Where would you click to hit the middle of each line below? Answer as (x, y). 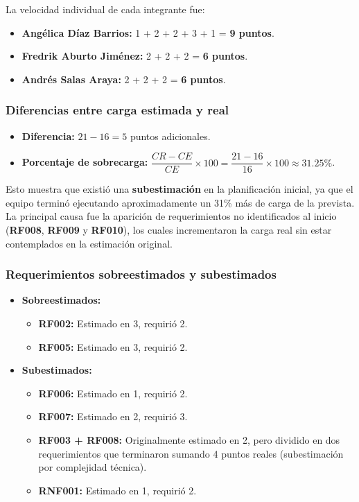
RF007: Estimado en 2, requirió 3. (113, 416)
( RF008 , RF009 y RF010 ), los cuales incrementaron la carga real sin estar (169, 230)
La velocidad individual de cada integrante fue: (105, 9)
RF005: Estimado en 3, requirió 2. (113, 346)
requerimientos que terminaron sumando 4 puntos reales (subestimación (191, 453)
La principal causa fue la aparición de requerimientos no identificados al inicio (171, 216)
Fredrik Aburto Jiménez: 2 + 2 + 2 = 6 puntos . (135, 56)
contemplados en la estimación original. (89, 243)
